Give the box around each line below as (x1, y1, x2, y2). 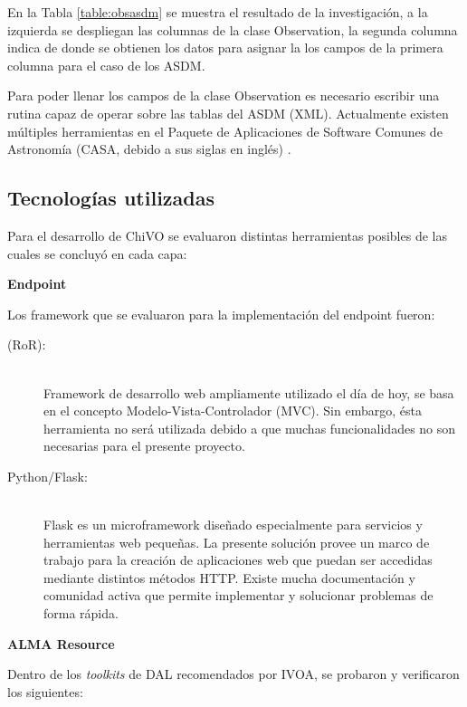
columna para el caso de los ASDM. (7, 55, 205, 74)
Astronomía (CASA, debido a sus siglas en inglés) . (7, 139, 291, 158)
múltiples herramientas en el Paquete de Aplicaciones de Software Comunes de (7, 121, 443, 140)
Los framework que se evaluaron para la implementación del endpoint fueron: (7, 304, 435, 323)
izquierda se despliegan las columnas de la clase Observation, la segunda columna (7, 20, 458, 39)
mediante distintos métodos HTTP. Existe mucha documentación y (43, 568, 415, 587)
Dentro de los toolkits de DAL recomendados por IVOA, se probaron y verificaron (7, 664, 460, 683)
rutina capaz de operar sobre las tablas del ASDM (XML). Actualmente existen (7, 103, 449, 122)
